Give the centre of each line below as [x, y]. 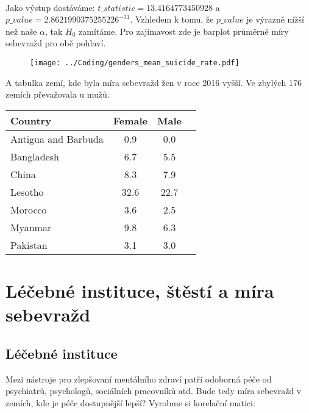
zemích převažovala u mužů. [58, 94]
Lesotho [27, 192]
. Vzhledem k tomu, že [172, 19]
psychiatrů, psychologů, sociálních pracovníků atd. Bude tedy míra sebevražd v [154, 391]
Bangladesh [35, 156]
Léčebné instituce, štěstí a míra [140, 290]
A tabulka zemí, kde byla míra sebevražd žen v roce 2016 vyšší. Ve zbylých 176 [154, 82]
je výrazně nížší [275, 19]
